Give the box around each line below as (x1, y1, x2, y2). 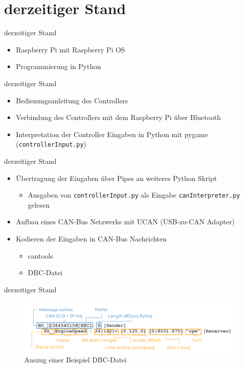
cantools (28, 250, 53, 261)
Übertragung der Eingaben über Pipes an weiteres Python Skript (16, 172, 217, 183)
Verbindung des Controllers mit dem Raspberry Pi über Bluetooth (16, 112, 221, 122)
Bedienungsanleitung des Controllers (16, 95, 128, 105)
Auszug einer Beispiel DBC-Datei (24, 354, 127, 364)
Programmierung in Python (16, 61, 101, 72)
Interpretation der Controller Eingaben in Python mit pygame (16, 129, 208, 139)
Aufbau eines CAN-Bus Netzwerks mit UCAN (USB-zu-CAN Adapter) (16, 216, 235, 227)
